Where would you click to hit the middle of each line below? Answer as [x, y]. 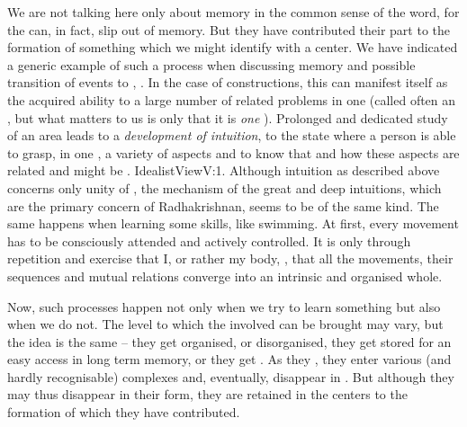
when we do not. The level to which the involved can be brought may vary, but [225, 324]
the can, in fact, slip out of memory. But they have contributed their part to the [229, 29]
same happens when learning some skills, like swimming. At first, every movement [233, 223]
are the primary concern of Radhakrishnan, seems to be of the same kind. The [223, 205]
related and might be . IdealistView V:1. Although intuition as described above [224, 170]
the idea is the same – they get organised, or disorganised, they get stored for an [229, 341]
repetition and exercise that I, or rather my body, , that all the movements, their [230, 258]
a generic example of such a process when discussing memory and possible [211, 64]
